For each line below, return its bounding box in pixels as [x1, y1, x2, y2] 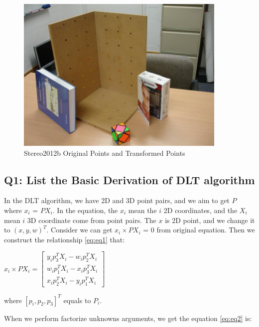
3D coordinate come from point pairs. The [27, 215, 156, 225]
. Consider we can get [46, 224, 113, 235]
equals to [63, 295, 91, 305]
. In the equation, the [52, 205, 118, 215]
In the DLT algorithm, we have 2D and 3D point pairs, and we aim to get [4, 195, 230, 206]
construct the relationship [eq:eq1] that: [4, 234, 125, 244]
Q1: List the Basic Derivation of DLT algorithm [4, 172, 255, 187]
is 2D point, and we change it [165, 215, 255, 225]
